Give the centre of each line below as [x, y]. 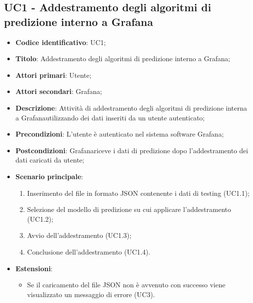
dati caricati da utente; [50, 160]
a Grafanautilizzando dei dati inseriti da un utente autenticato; [110, 117]
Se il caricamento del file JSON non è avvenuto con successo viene [126, 285]
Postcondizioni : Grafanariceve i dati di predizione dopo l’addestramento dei [132, 150]
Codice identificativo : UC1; [61, 42]
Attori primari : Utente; [53, 75]
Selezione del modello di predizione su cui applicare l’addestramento [129, 209]
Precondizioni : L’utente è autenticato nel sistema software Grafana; [120, 134]
